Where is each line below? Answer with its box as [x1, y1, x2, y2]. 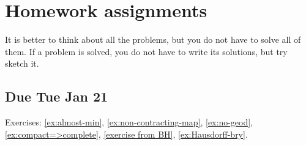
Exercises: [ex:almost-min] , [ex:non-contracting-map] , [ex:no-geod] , [5, 116, 253, 128]
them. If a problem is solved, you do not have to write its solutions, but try [5, 45, 288, 58]
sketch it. [5, 57, 39, 70]
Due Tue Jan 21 [5, 87, 108, 106]
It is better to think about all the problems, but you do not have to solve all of [5, 33, 301, 46]
